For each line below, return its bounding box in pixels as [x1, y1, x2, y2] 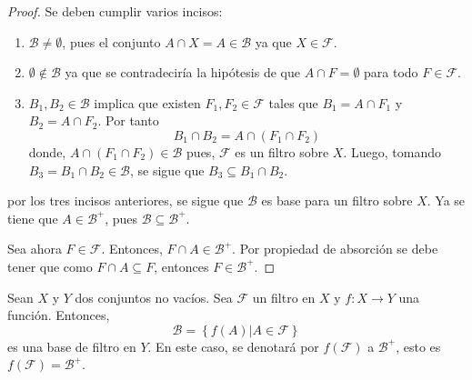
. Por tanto [97, 111, 159, 130]
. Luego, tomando [343, 142, 441, 161]
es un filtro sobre [235, 142, 329, 161]
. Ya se [427, 191, 466, 210]
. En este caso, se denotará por [147, 336, 319, 355]
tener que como [7, 256, 93, 275]
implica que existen [94, 93, 201, 112]
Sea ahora [7, 239, 62, 258]
